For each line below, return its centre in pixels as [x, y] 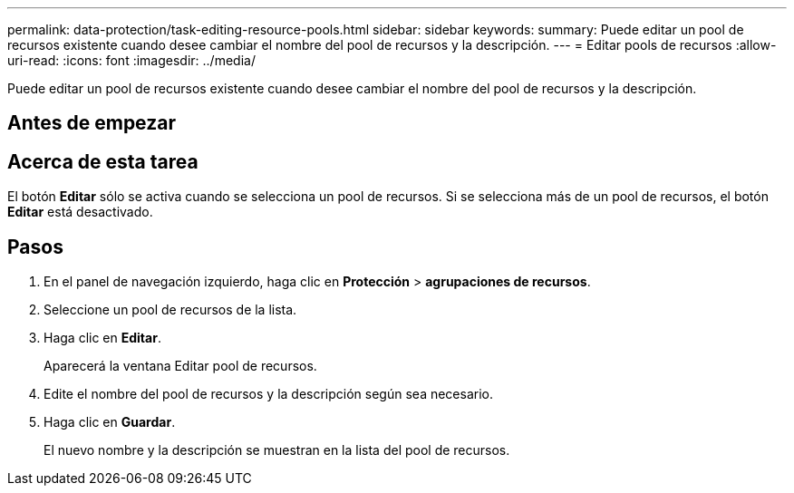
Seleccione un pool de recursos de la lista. [170, 310]
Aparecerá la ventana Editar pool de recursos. [180, 366]
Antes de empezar [92, 123]
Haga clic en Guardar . [110, 422]
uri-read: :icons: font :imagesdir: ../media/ [131, 60]
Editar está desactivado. [80, 212]
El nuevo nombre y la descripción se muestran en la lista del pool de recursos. [277, 450]
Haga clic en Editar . [102, 338]
